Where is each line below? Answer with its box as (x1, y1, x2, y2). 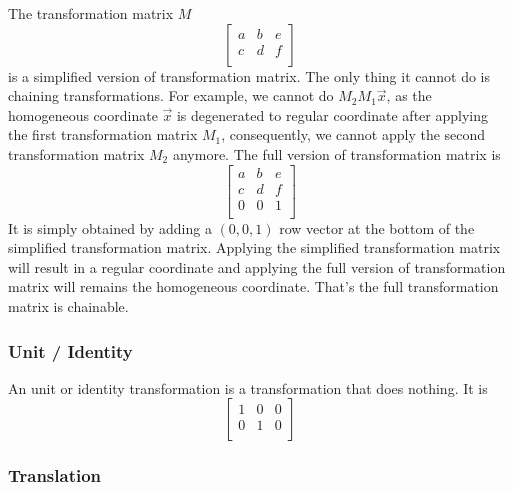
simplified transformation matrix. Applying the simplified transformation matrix (8, 237, 501, 258)
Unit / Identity (8, 338, 133, 363)
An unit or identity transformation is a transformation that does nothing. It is (8, 377, 488, 398)
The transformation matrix (8, 3, 174, 23)
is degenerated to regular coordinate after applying (176, 104, 488, 125)
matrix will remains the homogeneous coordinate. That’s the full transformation (8, 276, 499, 297)
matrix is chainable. (8, 296, 129, 317)
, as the (386, 85, 432, 106)
